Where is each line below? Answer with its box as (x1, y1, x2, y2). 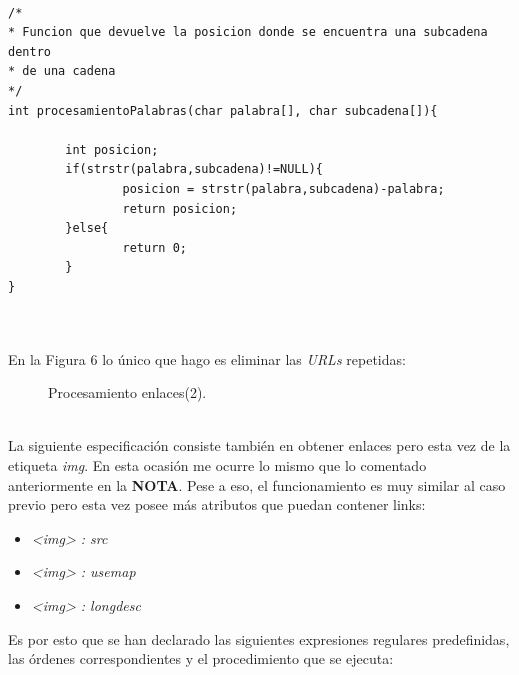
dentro (8, 44, 51, 59)
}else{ (65, 221, 109, 236)
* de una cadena (8, 64, 116, 79)
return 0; (122, 240, 187, 255)
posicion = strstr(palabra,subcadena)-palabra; (122, 181, 445, 196)
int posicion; (65, 142, 159, 157)
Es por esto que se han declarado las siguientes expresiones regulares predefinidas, (8, 628, 510, 649)
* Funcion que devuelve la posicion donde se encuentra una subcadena (8, 25, 488, 40)
